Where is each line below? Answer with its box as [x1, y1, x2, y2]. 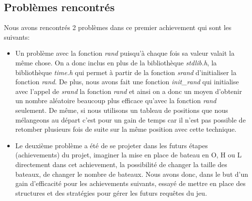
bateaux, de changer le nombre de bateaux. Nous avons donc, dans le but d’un [15, 169, 249, 179]
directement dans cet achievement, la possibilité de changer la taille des [15, 159, 227, 169]
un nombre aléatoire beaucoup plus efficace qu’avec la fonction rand [15, 95, 217, 106]
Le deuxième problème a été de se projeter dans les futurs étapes [15, 140, 208, 150]
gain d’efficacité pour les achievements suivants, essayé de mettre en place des [15, 178, 246, 188]
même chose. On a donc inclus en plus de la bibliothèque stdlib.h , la [15, 57, 217, 67]
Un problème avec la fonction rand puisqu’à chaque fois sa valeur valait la [15, 48, 235, 58]
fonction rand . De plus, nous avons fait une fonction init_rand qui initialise [15, 77, 239, 87]
